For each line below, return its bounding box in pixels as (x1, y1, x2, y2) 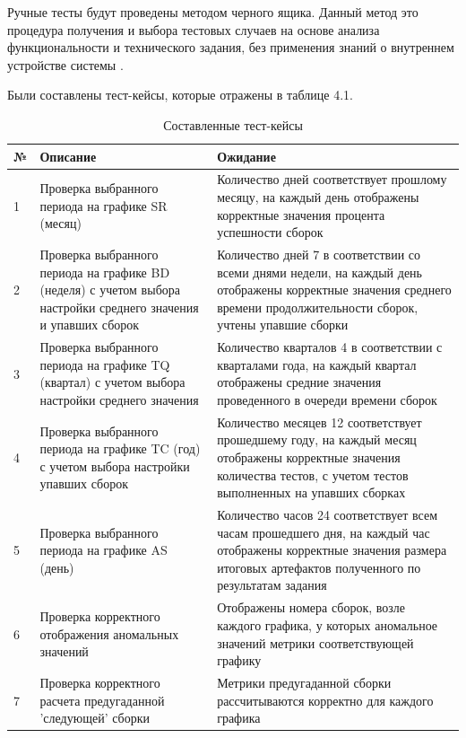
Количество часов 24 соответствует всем (217, 505, 438, 524)
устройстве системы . (7, 55, 124, 74)
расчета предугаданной (39, 690, 165, 709)
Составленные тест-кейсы (163, 115, 303, 134)
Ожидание (217, 146, 276, 165)
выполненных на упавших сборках (217, 483, 406, 502)
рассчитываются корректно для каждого (217, 690, 434, 709)
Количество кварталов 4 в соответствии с (217, 338, 443, 356)
